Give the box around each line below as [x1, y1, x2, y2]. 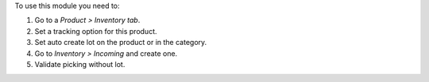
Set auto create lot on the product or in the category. [34, 38, 207, 47]
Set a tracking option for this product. [34, 26, 157, 35]
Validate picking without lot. [34, 59, 126, 69]
